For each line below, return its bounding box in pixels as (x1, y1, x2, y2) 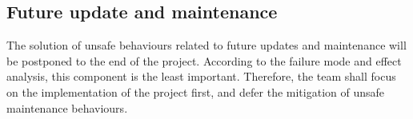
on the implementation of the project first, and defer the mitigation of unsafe (6, 83, 385, 100)
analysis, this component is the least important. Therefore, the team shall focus (6, 68, 396, 85)
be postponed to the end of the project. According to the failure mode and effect (6, 52, 402, 69)
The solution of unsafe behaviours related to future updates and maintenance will (6, 37, 407, 54)
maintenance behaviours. (6, 99, 128, 116)
